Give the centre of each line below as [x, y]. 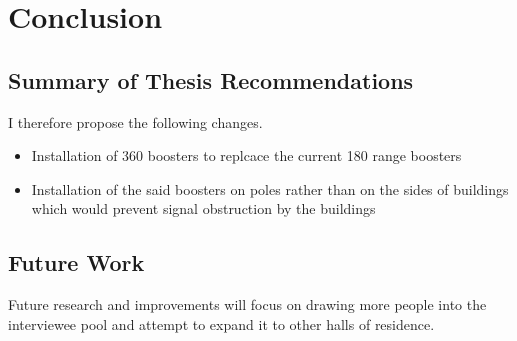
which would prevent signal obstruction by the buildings [203, 208]
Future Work [76, 262]
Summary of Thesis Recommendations [211, 79]
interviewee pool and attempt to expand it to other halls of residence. [221, 323]
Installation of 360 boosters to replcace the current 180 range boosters [246, 155]
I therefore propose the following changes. [135, 121]
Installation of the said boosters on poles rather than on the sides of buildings [270, 188]
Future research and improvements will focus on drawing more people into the [247, 304]
